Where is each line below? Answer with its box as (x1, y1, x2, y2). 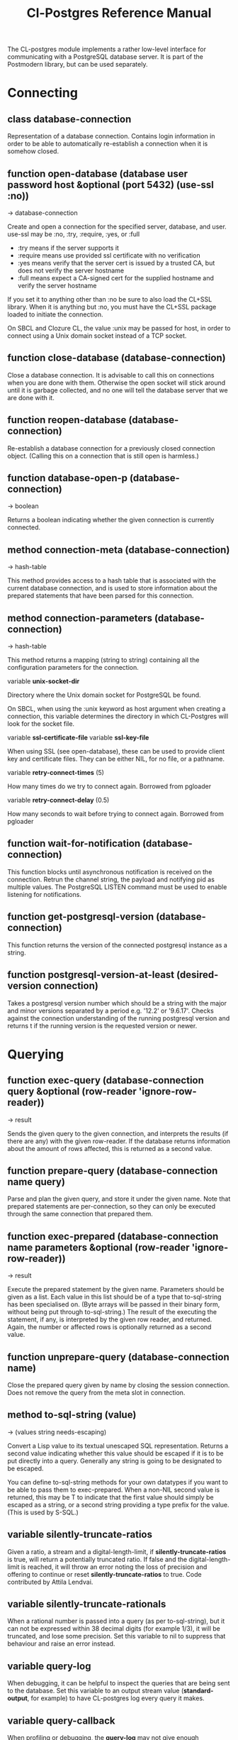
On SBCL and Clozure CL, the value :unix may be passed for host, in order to (7, 324, 232, 332)
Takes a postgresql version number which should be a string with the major (7, 998, 227, 1007)
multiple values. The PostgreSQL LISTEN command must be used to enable (7, 882, 227, 891)
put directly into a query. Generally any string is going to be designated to (7, 1456, 222, 1465)
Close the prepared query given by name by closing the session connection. (7, 1380, 230, 1389)
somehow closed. (7, 147, 59, 155)
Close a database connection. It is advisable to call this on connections (7, 370, 215, 379)
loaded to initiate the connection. (7, 310, 103, 319)
